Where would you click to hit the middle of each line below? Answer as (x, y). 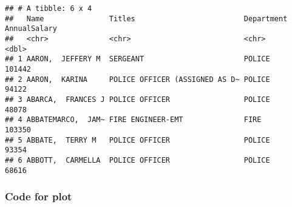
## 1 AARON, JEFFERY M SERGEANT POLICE (138, 59)
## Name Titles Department (146, 19)
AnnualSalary (31, 29)
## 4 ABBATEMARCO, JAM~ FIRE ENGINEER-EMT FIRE (133, 120)
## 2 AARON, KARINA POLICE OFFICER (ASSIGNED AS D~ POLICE (138, 79)
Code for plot (39, 196)
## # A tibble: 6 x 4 (49, 8)
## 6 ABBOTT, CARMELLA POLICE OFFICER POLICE (138, 160)
